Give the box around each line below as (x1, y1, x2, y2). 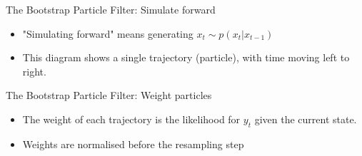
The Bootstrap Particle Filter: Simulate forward (6, 2, 216, 16)
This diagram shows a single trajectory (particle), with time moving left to (22, 50, 350, 65)
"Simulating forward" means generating (22, 26, 193, 41)
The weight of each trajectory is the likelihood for (22, 111, 241, 126)
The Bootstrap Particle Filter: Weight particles (6, 88, 212, 103)
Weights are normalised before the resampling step (22, 136, 244, 151)
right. (22, 63, 46, 78)
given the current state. (254, 111, 357, 126)
